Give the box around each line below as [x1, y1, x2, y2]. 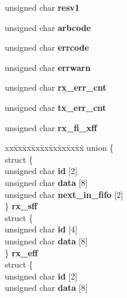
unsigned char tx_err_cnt [5, 101, 106, 113]
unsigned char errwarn [5, 61, 91, 73]
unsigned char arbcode [5, 21, 91, 33]
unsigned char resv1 [5, 1, 80, 13]
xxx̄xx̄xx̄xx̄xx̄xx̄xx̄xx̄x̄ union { [5, 141, 114, 154]
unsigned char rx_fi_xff [5, 121, 97, 134]
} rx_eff [5, 246, 38, 259]
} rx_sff [5, 200, 37, 212]
